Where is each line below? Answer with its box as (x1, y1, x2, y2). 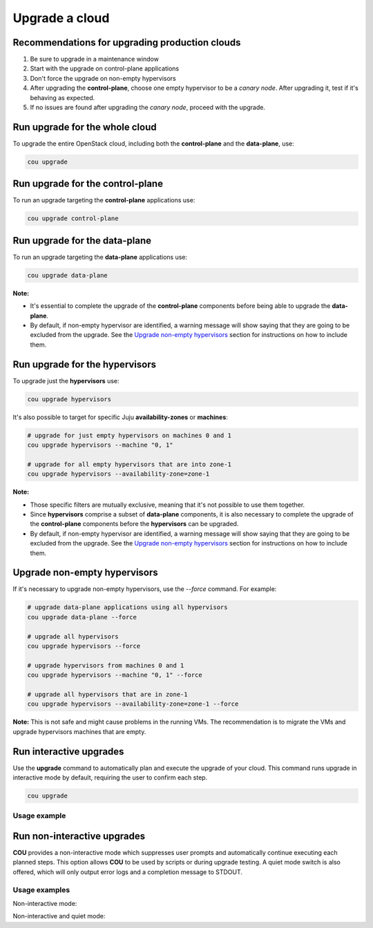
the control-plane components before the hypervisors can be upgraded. (30, 520, 239, 528)
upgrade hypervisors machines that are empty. (12, 727, 146, 735)
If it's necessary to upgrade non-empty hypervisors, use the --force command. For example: (12, 585, 277, 593)
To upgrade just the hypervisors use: (12, 376, 120, 385)
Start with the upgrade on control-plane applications (30, 64, 180, 72)
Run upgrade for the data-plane (12, 235, 152, 246)
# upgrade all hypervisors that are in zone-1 (27, 690, 188, 698)
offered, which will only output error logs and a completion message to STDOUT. (12, 867, 243, 876)
